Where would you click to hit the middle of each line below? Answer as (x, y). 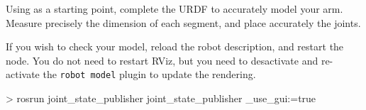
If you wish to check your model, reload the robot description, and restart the (175, 46)
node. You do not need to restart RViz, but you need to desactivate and (162, 60)
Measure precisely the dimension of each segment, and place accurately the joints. (183, 22)
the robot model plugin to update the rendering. (149, 74)
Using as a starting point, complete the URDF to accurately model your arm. (174, 9)
